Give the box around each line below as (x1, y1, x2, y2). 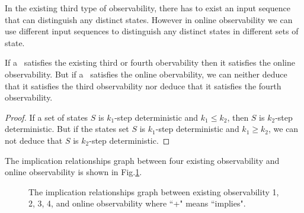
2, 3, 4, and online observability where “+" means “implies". (28, 197, 246, 209)
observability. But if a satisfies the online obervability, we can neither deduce (5, 67, 287, 80)
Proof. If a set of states (5, 111, 88, 123)
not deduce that (5, 134, 63, 146)
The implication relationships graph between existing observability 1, (28, 185, 279, 198)
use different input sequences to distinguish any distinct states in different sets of (5, 25, 299, 37)
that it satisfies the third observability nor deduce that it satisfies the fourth (5, 79, 281, 92)
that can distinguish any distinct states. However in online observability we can (5, 13, 293, 25)
